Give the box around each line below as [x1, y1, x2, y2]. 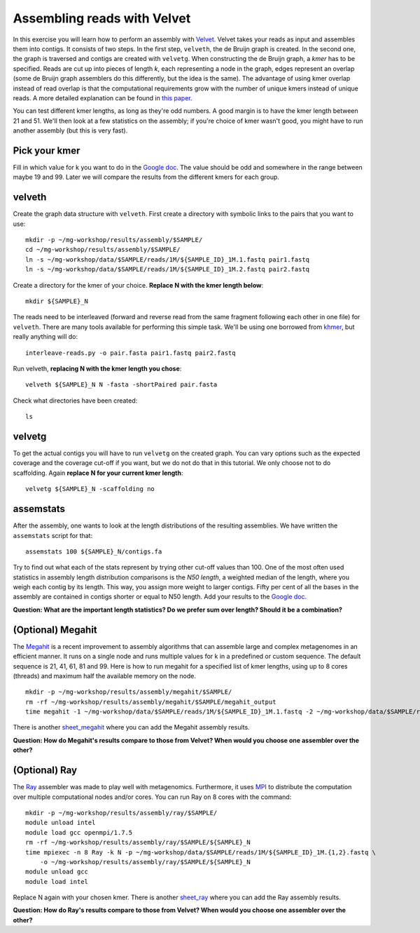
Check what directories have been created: [13, 396, 138, 405]
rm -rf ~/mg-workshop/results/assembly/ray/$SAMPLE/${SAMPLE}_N [25, 838, 251, 847]
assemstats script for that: [13, 531, 93, 539]
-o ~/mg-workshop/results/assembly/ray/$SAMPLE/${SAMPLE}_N [39, 858, 251, 866]
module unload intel [25, 819, 96, 827]
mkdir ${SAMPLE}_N [25, 297, 89, 305]
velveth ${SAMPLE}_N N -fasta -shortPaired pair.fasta [25, 381, 218, 389]
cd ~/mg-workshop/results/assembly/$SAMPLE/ [25, 246, 181, 254]
